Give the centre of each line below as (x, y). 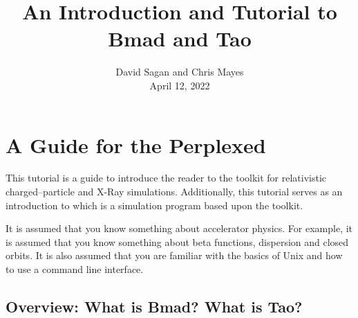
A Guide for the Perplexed (136, 144)
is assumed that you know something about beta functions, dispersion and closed (177, 241)
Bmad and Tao (180, 38)
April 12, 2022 (180, 85)
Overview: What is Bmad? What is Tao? (154, 306)
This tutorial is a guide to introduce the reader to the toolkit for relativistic (166, 178)
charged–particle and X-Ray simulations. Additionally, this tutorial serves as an (174, 192)
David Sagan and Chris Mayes (180, 72)
